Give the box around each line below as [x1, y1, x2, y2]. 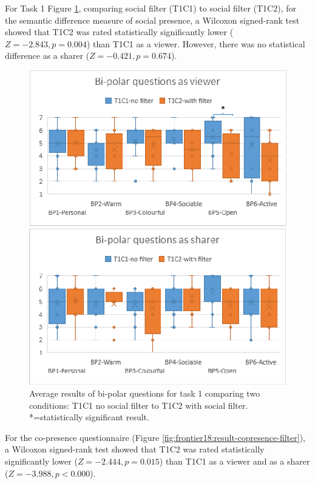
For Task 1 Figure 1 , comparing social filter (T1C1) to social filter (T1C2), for [5, 2, 296, 14]
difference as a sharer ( [5, 49, 90, 62]
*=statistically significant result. [29, 411, 149, 423]
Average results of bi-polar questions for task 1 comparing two [29, 387, 260, 400]
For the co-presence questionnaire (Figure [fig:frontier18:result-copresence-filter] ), [5, 431, 305, 443]
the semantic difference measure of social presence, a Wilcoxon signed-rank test [5, 13, 300, 26]
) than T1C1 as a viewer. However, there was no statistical [86, 37, 305, 50]
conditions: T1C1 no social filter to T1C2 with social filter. [29, 398, 248, 411]
